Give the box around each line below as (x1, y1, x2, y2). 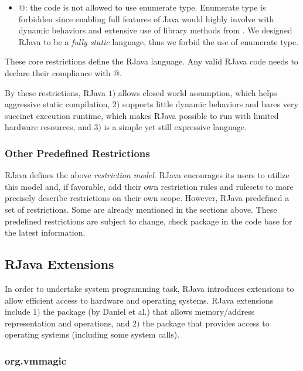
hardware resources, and (5, 121, 91, 133)
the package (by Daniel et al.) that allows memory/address (43, 305, 255, 318)
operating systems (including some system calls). (5, 328, 180, 341)
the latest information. (5, 226, 86, 239)
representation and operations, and (5, 316, 130, 329)
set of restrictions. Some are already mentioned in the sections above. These (5, 203, 277, 215)
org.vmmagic (5, 353, 67, 367)
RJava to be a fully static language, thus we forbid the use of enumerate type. (18, 35, 299, 47)
